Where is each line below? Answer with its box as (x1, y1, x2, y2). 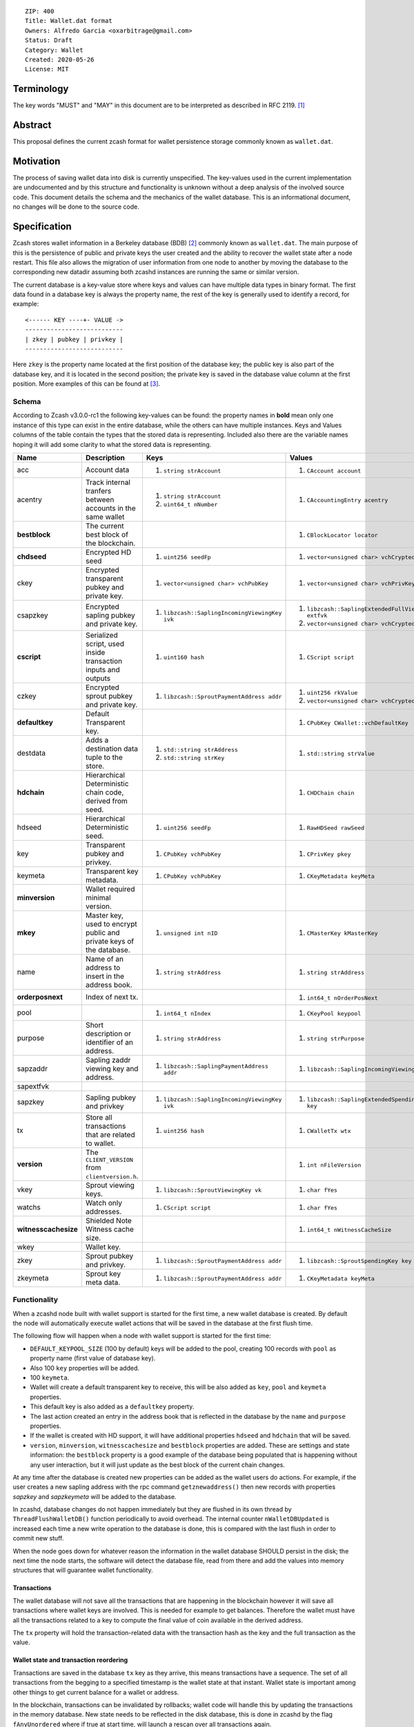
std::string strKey (163, 754, 225, 761)
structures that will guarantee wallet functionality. (12, 1566, 153, 1574)
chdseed (17, 551, 47, 561)
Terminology (12, 83, 69, 95)
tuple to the (85, 752, 124, 762)
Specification (12, 221, 72, 233)
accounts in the (85, 503, 136, 513)
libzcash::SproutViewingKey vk (163, 1187, 262, 1194)
